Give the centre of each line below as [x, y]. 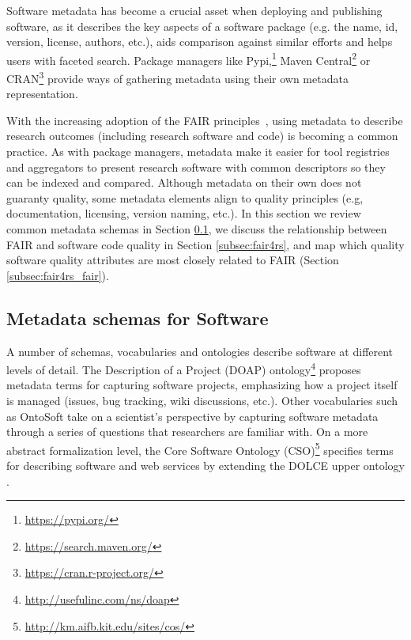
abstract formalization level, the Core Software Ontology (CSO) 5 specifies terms [200, 449]
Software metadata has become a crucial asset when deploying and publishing [194, 10]
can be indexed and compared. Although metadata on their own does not [184, 182]
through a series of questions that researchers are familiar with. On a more [187, 432]
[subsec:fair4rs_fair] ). [58, 275]
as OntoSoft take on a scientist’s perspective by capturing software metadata [192, 416]
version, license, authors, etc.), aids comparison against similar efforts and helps [200, 42]
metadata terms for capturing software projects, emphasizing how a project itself [202, 385]
